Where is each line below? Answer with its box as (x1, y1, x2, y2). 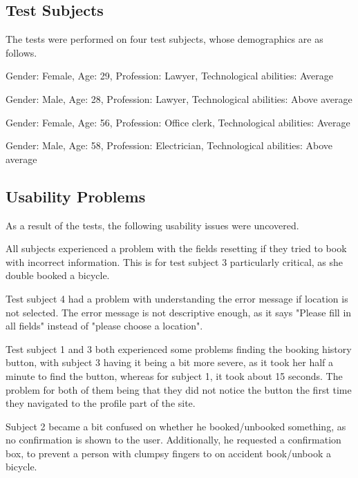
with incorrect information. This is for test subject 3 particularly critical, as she (6, 254, 343, 269)
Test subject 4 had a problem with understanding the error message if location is (6, 291, 348, 305)
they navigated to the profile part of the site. (6, 396, 196, 410)
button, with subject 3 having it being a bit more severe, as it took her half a (6, 355, 334, 370)
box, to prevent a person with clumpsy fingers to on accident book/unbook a (6, 446, 331, 460)
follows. (6, 45, 37, 59)
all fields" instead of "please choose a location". (6, 318, 203, 333)
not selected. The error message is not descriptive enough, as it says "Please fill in (6, 305, 352, 319)
